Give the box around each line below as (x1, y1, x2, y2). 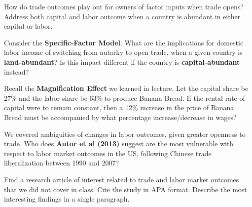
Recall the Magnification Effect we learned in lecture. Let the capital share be (4, 83, 249, 93)
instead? (4, 66, 29, 77)
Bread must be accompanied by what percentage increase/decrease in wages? (4, 112, 237, 122)
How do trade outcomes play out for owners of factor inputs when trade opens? (4, 1, 244, 11)
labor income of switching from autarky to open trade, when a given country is (4, 47, 243, 57)
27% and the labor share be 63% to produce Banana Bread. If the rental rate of (4, 92, 245, 103)
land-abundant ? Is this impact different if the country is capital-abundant (4, 56, 240, 67)
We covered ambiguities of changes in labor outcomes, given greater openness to (4, 128, 246, 139)
